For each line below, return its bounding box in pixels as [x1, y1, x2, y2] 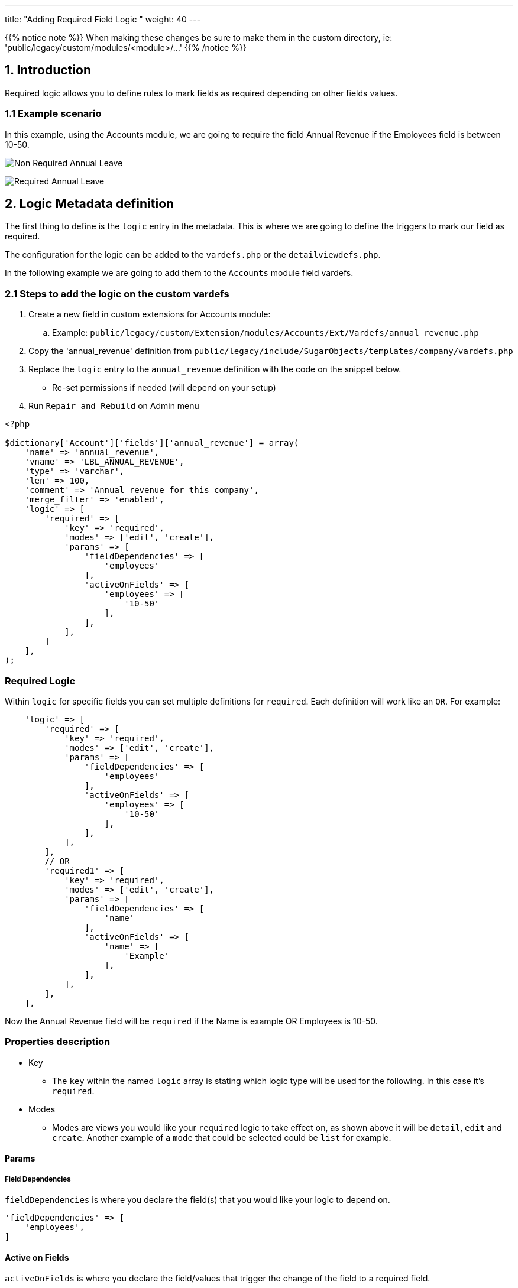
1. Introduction [5, 63, 91, 78]
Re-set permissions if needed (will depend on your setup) [52, 382, 276, 393]
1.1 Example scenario [5, 108, 102, 120]
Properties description [5, 1036, 111, 1048]
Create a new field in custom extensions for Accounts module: [28, 309, 271, 320]
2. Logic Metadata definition [5, 196, 174, 212]
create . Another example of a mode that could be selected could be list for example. [52, 1132, 391, 1143]
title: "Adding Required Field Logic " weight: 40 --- [5, 14, 201, 24]
